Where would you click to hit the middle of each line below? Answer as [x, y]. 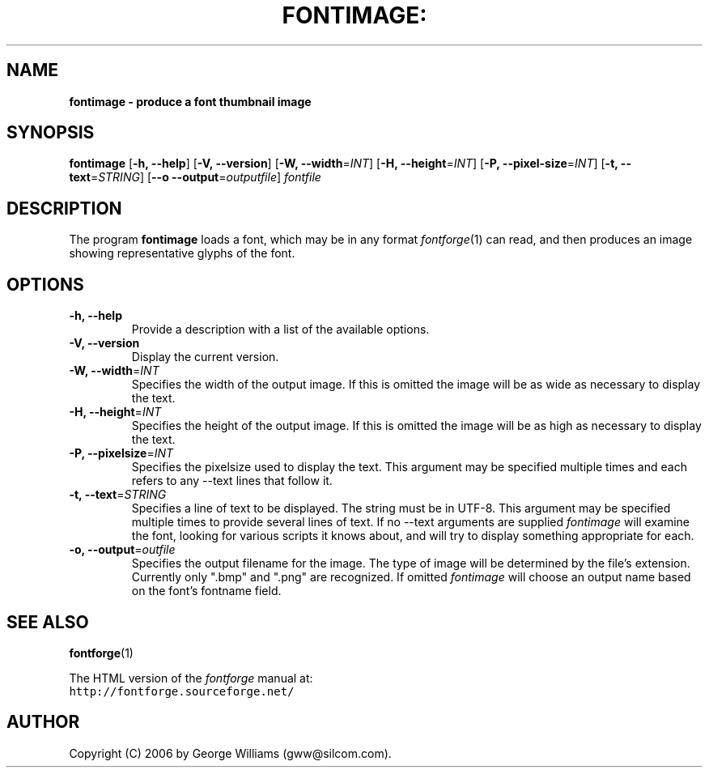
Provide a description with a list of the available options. [280, 330]
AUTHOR [43, 722]
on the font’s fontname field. [206, 591]
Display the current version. [205, 357]
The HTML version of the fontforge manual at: [191, 678]
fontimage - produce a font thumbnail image [190, 101]
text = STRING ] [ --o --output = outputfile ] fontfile [195, 177]
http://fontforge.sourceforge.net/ [182, 691]
